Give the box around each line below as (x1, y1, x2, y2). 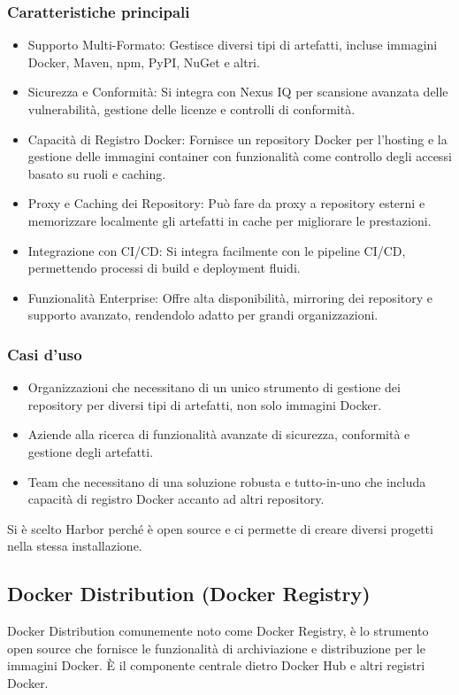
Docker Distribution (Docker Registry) (7, 580, 371, 607)
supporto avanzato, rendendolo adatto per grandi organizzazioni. (27, 305, 379, 324)
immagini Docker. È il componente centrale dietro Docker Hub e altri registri (7, 656, 425, 675)
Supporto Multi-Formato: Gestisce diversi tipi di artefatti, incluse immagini (27, 35, 438, 54)
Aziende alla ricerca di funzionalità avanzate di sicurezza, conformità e (27, 425, 410, 444)
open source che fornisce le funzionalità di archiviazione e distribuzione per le (7, 638, 425, 657)
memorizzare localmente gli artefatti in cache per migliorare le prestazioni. (27, 211, 432, 229)
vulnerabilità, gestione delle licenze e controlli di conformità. (27, 100, 356, 118)
